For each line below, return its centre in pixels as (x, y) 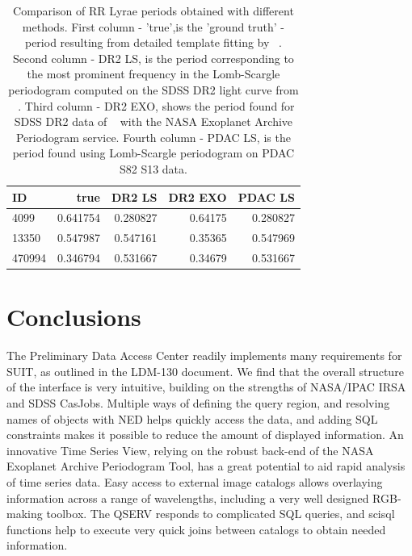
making (25, 514)
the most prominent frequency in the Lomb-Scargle (153, 74)
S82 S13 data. (153, 168)
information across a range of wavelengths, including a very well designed (188, 497)
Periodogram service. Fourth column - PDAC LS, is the (153, 137)
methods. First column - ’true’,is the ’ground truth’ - (153, 26)
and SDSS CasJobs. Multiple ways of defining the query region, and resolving (198, 403)
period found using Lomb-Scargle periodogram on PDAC (153, 153)
